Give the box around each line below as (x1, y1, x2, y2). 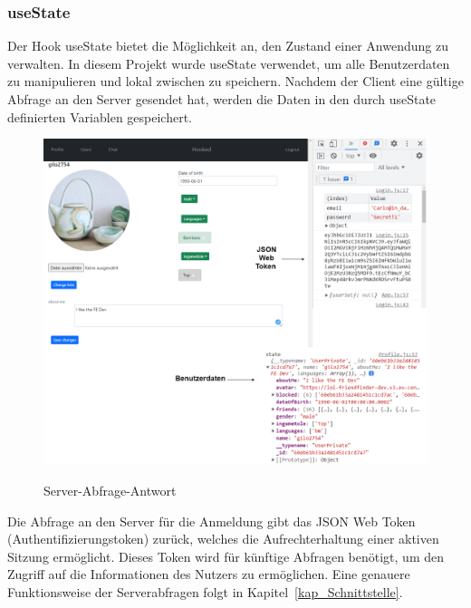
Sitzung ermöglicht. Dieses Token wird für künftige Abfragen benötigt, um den (7, 546, 444, 565)
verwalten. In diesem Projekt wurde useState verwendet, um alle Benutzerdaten (7, 53, 450, 72)
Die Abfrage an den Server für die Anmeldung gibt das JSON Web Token (7, 511, 416, 530)
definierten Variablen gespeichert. (7, 107, 192, 126)
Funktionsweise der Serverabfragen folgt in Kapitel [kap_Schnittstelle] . (7, 582, 403, 601)
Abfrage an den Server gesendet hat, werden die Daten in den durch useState (7, 90, 437, 108)
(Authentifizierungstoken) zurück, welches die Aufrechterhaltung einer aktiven (7, 529, 439, 548)
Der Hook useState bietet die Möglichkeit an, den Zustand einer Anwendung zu (7, 36, 448, 55)
